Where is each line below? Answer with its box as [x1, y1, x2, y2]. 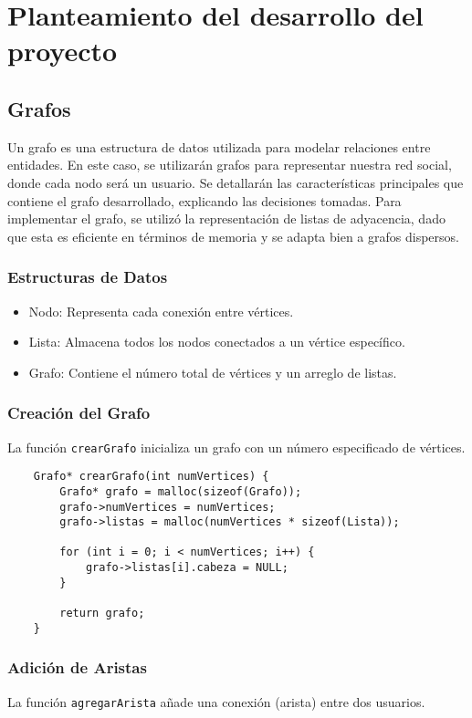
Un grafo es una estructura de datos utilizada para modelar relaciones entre [7, 137, 431, 156]
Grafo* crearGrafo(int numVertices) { [33, 470, 269, 484]
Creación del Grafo [7, 401, 151, 424]
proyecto [7, 32, 118, 69]
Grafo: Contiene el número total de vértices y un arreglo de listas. [28, 362, 397, 381]
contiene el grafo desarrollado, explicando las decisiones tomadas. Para [7, 191, 402, 210]
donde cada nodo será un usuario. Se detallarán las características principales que [7, 172, 464, 192]
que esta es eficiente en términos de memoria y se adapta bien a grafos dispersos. [7, 226, 459, 245]
